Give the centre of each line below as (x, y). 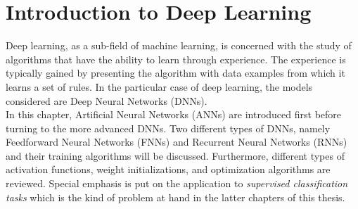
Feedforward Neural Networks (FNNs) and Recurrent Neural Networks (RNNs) (177, 142)
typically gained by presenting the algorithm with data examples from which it (175, 73)
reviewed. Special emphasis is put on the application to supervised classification (177, 183)
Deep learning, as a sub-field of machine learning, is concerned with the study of (179, 45)
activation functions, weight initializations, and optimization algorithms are (168, 169)
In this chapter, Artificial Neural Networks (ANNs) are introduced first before (174, 114)
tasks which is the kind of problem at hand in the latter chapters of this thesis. (175, 197)
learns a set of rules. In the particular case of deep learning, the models (159, 86)
